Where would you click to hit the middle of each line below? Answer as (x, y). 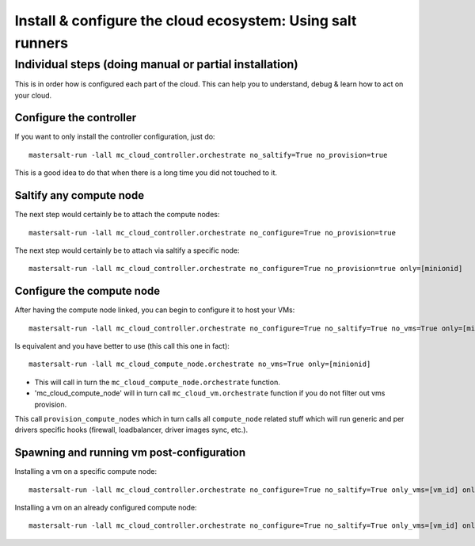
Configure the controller (76, 118)
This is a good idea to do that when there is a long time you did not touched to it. (146, 173)
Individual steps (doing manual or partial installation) (156, 64)
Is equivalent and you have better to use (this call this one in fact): (122, 346)
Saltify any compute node (80, 195)
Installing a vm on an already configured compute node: (106, 508)
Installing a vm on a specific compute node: (86, 472)
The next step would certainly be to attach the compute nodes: (117, 215)
